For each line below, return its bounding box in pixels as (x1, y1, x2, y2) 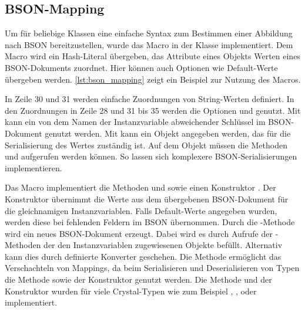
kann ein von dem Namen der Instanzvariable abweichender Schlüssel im (5, 116, 266, 128)
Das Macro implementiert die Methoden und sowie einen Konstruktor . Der (5, 181, 276, 194)
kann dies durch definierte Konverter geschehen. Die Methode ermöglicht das (5, 250, 281, 262)
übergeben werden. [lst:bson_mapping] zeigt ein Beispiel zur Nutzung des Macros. (5, 73, 301, 85)
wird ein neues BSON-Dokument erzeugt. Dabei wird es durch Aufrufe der (5, 227, 273, 239)
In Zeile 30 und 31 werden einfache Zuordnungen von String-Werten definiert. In (5, 93, 294, 105)
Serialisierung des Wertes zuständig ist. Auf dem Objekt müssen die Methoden (5, 138, 287, 151)
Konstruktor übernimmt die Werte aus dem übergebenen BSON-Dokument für (5, 192, 289, 205)
